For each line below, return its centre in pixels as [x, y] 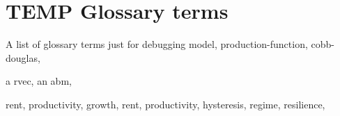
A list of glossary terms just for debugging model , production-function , [157, 44]
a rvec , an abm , [39, 81]
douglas [22, 57]
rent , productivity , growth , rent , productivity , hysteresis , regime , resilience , [165, 104]
